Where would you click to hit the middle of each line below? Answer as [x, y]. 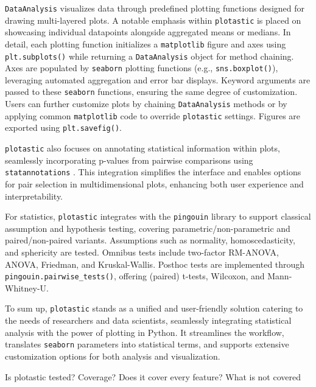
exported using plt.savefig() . [64, 127]
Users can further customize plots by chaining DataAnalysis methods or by [146, 104]
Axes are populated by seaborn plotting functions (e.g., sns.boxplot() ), [142, 68]
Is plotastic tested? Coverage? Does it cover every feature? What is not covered [153, 376]
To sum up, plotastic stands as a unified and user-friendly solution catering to [154, 308]
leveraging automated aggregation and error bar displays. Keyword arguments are [158, 79]
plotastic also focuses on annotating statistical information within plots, [142, 148]
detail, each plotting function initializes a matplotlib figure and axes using [146, 44]
